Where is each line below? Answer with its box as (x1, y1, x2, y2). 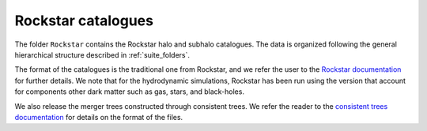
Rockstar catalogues (14, 12, 154, 29)
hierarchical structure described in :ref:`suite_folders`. (14, 50, 190, 59)
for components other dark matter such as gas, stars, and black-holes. (14, 87, 245, 96)
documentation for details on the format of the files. (14, 112, 183, 122)
